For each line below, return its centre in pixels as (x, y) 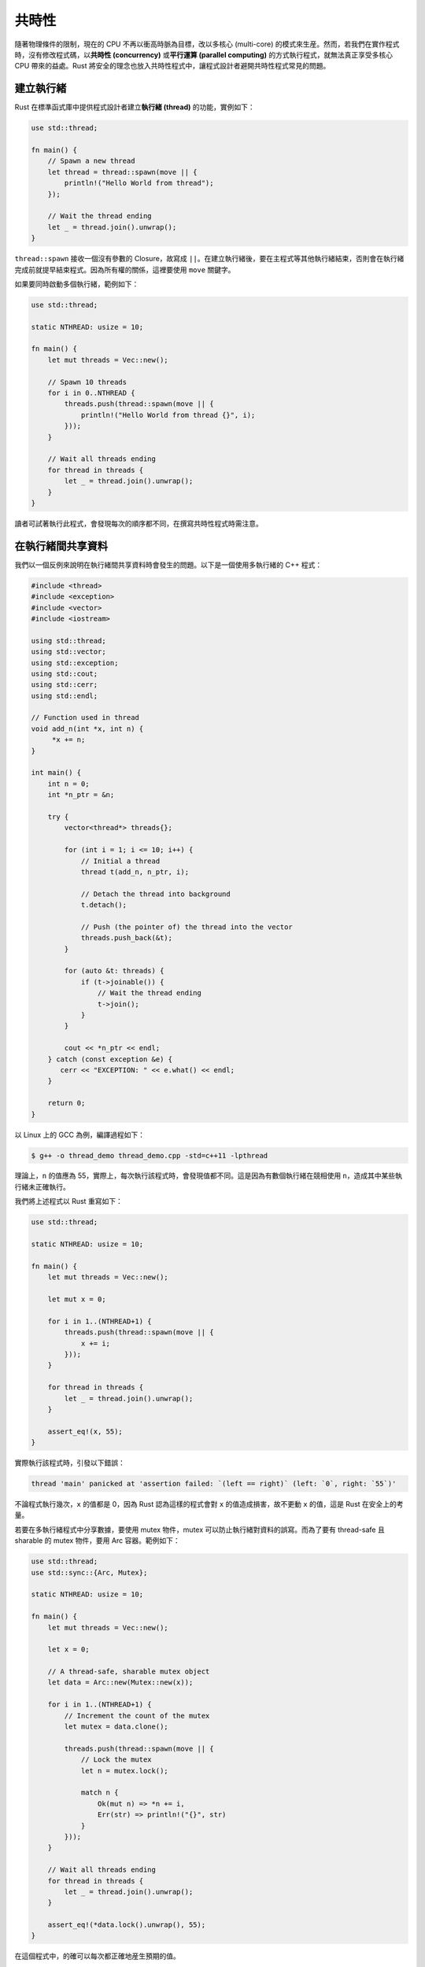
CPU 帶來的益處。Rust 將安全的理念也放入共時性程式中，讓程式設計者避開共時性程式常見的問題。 (172, 66)
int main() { (56, 773)
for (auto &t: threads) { (114, 971)
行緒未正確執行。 (42, 1186)
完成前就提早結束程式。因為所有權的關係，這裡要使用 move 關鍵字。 (125, 269)
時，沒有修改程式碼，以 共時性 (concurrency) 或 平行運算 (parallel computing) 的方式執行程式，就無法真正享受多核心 (204, 54)
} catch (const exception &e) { (110, 1059)
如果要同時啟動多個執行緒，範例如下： (77, 284)
